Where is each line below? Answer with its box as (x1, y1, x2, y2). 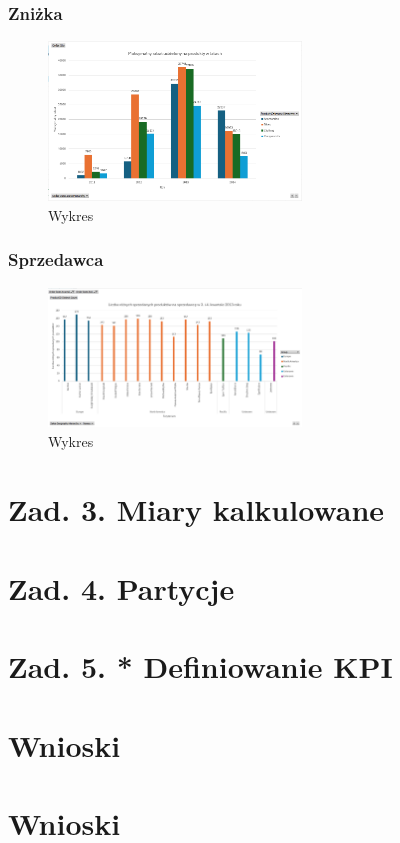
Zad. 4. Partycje (8, 567, 235, 608)
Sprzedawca (8, 247, 104, 272)
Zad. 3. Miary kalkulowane (8, 489, 385, 530)
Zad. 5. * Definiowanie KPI (8, 646, 393, 687)
